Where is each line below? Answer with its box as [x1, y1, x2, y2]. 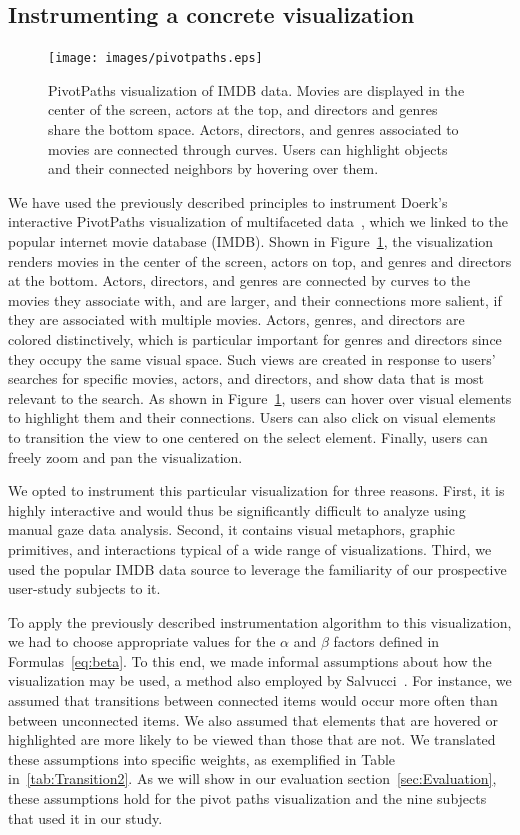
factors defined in [333, 631, 440, 652]
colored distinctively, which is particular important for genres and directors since [8, 328, 502, 349]
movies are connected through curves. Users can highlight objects [48, 138, 448, 159]
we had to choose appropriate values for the [8, 631, 276, 652]
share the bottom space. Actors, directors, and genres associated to [48, 119, 459, 140]
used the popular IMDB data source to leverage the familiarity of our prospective [8, 558, 507, 579]
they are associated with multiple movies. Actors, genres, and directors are [8, 309, 465, 330]
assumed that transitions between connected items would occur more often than [8, 690, 498, 711]
